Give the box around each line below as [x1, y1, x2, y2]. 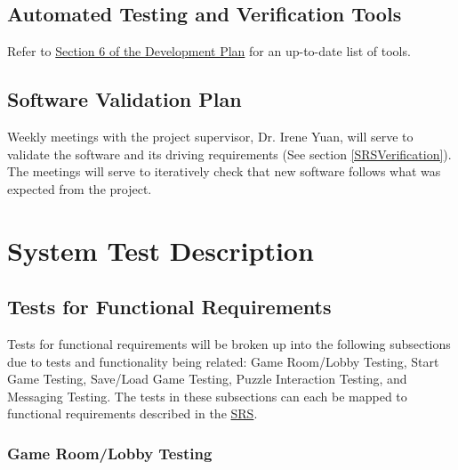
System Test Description [7, 231, 314, 268]
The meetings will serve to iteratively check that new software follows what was [7, 162, 441, 181]
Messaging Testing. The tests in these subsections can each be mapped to [7, 386, 407, 405]
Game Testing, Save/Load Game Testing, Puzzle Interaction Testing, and [7, 369, 407, 388]
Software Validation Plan [7, 85, 242, 113]
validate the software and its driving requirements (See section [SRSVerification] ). [7, 144, 452, 163]
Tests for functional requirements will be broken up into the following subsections [7, 334, 451, 352]
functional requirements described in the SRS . [7, 404, 258, 423]
